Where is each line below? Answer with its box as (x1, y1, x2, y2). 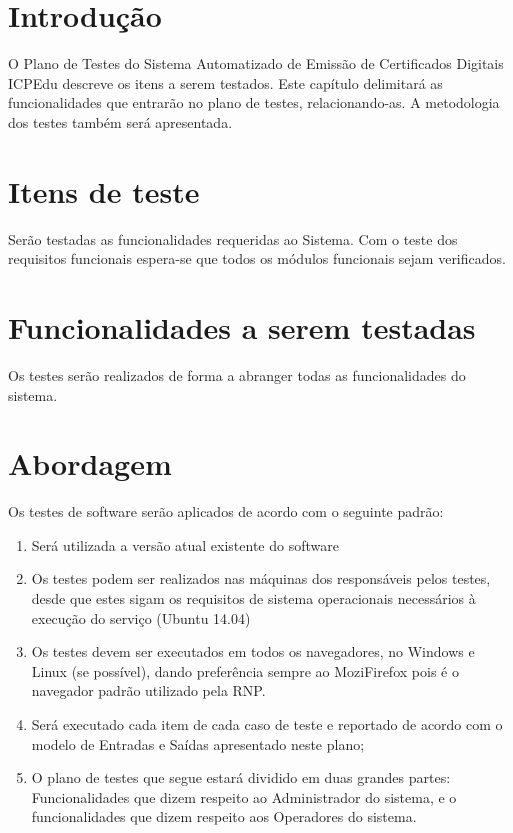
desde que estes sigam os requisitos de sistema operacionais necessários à (31, 588, 476, 609)
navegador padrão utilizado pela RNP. (31, 680, 266, 701)
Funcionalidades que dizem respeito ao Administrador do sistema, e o (31, 786, 457, 807)
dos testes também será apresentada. (8, 111, 233, 132)
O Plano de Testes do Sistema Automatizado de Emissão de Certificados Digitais (8, 53, 504, 74)
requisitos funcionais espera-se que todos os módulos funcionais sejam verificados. (8, 248, 506, 269)
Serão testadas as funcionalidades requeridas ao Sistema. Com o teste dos (8, 228, 458, 249)
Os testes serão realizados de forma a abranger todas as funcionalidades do (8, 364, 466, 385)
